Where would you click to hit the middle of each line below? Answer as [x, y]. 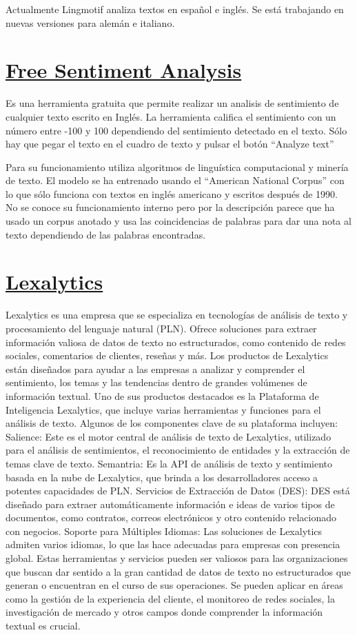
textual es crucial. [43, 626]
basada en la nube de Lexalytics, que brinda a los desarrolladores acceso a [162, 477]
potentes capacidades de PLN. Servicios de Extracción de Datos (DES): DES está [178, 491]
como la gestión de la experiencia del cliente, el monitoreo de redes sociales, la [170, 598]
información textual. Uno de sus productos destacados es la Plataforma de [162, 395]
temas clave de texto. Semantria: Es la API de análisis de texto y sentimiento [169, 463]
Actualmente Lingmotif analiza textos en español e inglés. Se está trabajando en [175, 9]
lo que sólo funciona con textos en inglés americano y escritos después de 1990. [172, 193]
